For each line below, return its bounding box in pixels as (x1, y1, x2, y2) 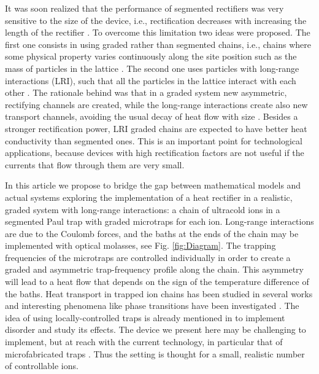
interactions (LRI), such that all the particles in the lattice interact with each (5, 74, 296, 87)
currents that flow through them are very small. (5, 158, 185, 171)
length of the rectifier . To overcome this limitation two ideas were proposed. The (5, 26, 310, 39)
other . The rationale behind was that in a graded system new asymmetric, (5, 86, 287, 99)
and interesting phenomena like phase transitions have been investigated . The (5, 299, 299, 312)
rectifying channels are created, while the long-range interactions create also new (5, 98, 308, 111)
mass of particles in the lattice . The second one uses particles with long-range (5, 61, 299, 74)
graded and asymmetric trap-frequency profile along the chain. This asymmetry (5, 263, 304, 276)
